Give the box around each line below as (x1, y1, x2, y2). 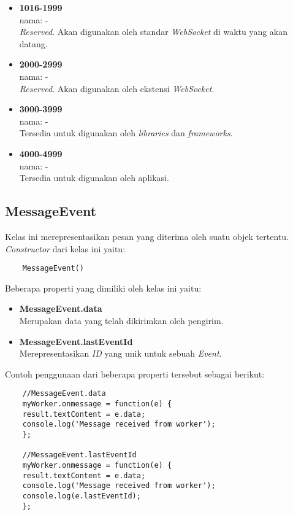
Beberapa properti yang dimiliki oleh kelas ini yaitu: (5, 281, 202, 294)
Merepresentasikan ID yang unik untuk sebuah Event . (19, 347, 222, 360)
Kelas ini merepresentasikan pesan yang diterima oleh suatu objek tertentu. (5, 230, 289, 242)
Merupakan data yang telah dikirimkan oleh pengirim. (19, 314, 224, 327)
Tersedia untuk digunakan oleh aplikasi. (19, 171, 169, 184)
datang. (19, 37, 48, 50)
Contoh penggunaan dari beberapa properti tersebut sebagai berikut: (5, 367, 265, 380)
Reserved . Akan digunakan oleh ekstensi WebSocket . (19, 82, 215, 95)
